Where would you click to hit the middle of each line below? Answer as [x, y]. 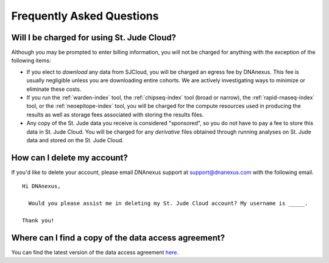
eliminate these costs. [54, 89]
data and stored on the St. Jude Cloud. [75, 140]
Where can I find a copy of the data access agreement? [118, 238]
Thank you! [38, 220]
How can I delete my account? [69, 158]
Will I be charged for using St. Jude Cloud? [94, 38]
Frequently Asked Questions [85, 16]
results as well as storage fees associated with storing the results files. [115, 114]
